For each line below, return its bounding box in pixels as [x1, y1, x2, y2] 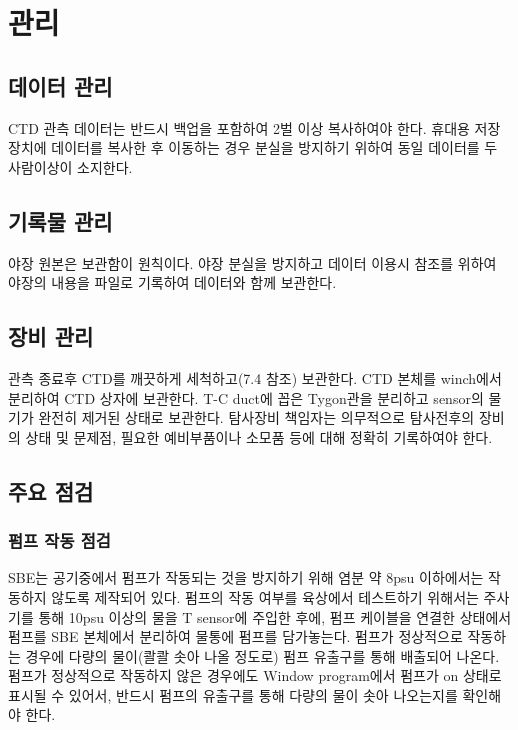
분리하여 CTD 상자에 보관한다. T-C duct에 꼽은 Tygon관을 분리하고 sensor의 [8, 387, 484, 408]
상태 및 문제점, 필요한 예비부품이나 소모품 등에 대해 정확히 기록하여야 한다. [25, 426, 493, 447]
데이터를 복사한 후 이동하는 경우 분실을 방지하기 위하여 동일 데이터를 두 [51, 137, 498, 158]
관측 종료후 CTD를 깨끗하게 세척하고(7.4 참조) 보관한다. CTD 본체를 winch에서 [8, 367, 502, 388]
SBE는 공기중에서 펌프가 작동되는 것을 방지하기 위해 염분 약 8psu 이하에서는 [8, 567, 484, 588]
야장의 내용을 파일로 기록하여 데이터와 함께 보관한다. [8, 272, 337, 293]
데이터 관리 [8, 70, 113, 101]
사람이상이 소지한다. [8, 156, 133, 177]
